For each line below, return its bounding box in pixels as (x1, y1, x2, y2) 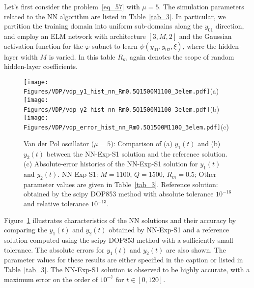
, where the (182, 40, 217, 51)
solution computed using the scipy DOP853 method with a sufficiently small (4, 235, 233, 245)
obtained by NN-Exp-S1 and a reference (109, 224, 229, 235)
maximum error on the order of (4, 274, 98, 284)
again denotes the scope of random (129, 51, 234, 62)
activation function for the (4, 40, 83, 51)
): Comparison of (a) (111, 138, 172, 148)
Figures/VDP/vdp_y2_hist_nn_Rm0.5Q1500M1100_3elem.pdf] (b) (24, 103, 220, 114)
